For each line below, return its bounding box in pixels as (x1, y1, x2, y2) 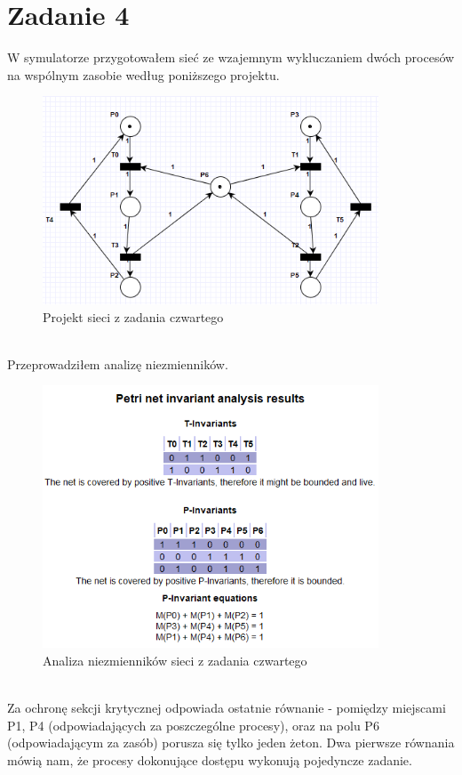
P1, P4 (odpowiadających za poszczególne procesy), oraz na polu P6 (7, 715, 379, 734)
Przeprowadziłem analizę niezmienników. (7, 354, 228, 373)
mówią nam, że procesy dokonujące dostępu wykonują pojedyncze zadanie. (7, 750, 412, 769)
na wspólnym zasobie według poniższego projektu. (7, 65, 280, 84)
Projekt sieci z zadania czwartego (43, 307, 224, 326)
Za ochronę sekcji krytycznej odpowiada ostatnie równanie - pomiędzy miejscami (7, 698, 446, 717)
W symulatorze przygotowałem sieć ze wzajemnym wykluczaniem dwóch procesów (7, 48, 455, 67)
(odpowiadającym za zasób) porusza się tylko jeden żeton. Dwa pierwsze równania (7, 733, 455, 752)
